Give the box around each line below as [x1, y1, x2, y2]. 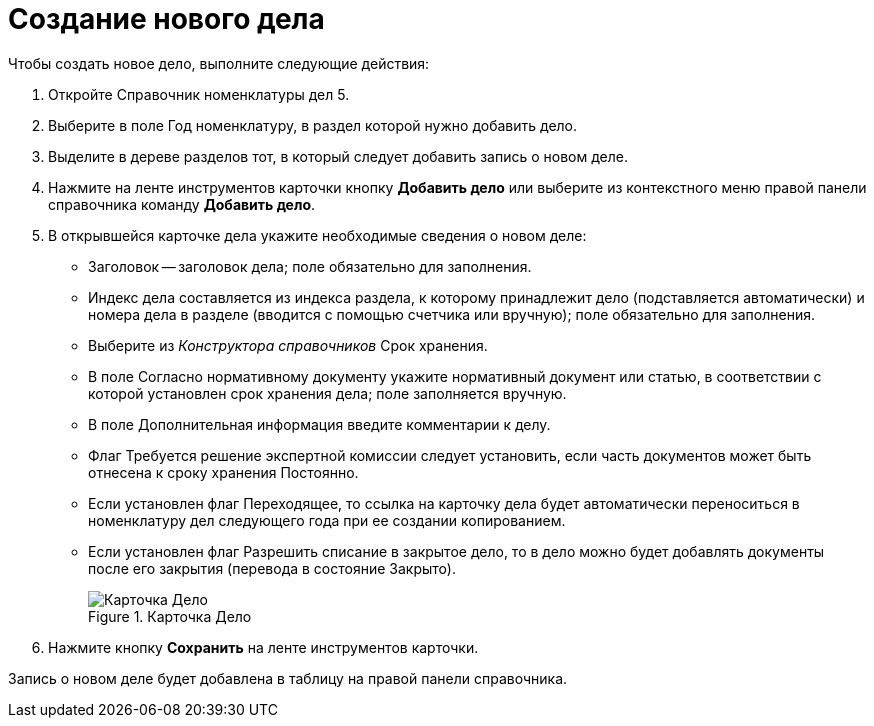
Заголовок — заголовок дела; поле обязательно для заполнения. [88, 257, 532, 275]
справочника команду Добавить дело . [48, 195, 316, 213]
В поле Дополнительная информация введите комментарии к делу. [88, 415, 551, 433]
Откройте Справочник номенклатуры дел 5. [48, 85, 350, 103]
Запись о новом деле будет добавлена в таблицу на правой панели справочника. [8, 669, 568, 687]
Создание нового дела [8, 2, 325, 36]
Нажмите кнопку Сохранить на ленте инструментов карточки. [48, 638, 479, 656]
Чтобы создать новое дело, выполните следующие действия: [8, 54, 430, 72]
